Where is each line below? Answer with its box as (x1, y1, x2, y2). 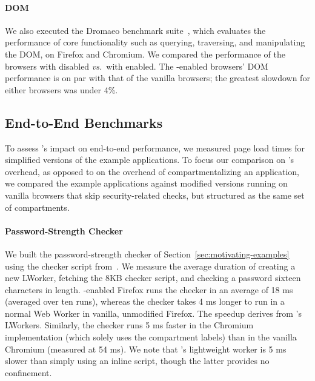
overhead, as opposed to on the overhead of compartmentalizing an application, (5, 165, 300, 177)
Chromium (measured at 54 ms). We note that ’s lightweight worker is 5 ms (5, 342, 287, 355)
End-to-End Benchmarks (5, 113, 163, 131)
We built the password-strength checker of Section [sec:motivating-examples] (5, 247, 290, 260)
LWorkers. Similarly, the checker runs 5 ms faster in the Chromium (5, 319, 254, 331)
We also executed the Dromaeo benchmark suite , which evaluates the (5, 24, 266, 36)
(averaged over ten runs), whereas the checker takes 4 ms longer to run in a (5, 295, 285, 308)
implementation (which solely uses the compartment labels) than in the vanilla (5, 331, 297, 343)
